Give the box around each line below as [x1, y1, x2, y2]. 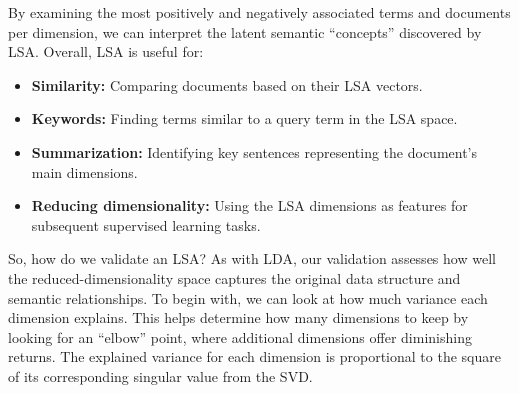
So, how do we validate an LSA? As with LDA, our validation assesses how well [8, 248, 496, 269]
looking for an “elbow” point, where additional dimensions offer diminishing [8, 326, 472, 347]
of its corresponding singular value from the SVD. [8, 365, 313, 386]
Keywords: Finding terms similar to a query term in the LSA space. [31, 108, 458, 129]
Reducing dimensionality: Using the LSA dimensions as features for [31, 195, 468, 216]
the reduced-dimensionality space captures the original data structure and [8, 267, 461, 288]
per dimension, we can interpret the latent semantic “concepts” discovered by [8, 21, 482, 42]
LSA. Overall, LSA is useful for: [8, 41, 204, 62]
